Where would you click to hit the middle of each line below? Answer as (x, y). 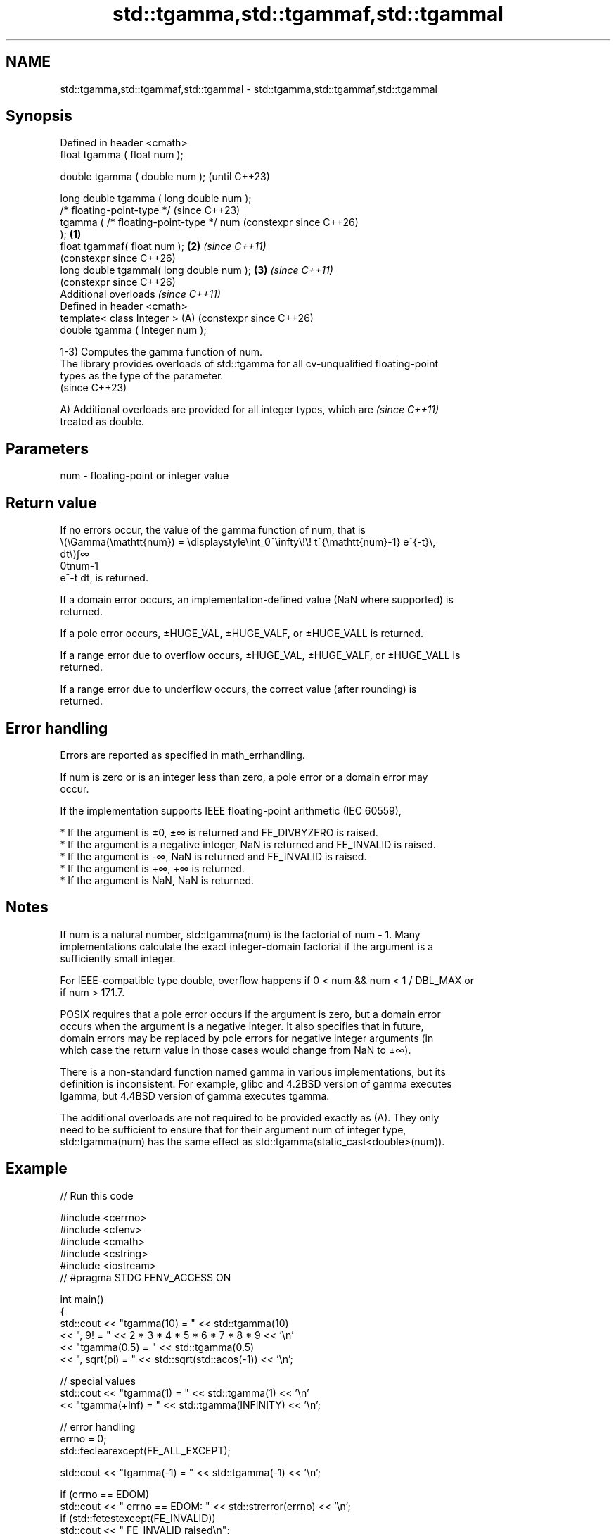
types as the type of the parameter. (142, 376)
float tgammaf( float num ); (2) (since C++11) (163, 246)
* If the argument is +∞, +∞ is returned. (152, 868)
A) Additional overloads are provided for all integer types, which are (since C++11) (250, 410)
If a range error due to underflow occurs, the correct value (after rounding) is (238, 689)
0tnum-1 (79, 566)
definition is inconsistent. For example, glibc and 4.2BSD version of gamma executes (256, 1083)
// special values (98, 1381)
